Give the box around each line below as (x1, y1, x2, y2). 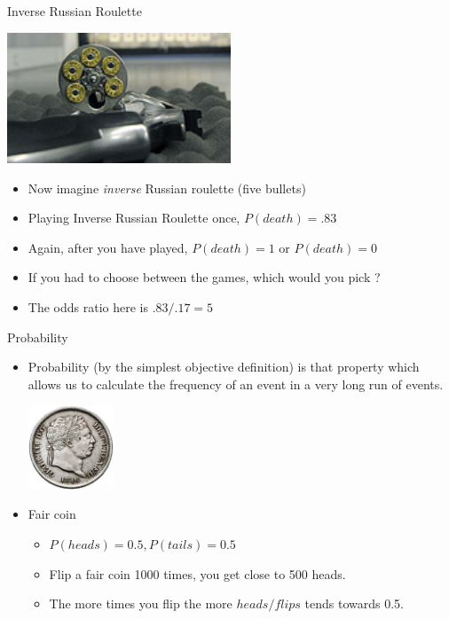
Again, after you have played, (28, 238, 188, 256)
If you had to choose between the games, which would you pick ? (28, 268, 381, 286)
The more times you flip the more (49, 594, 232, 613)
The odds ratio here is (28, 298, 148, 317)
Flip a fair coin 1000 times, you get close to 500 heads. (49, 564, 346, 583)
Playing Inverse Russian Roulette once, (28, 208, 240, 227)
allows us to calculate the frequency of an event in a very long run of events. (28, 374, 444, 393)
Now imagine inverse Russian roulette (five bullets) (28, 178, 306, 197)
